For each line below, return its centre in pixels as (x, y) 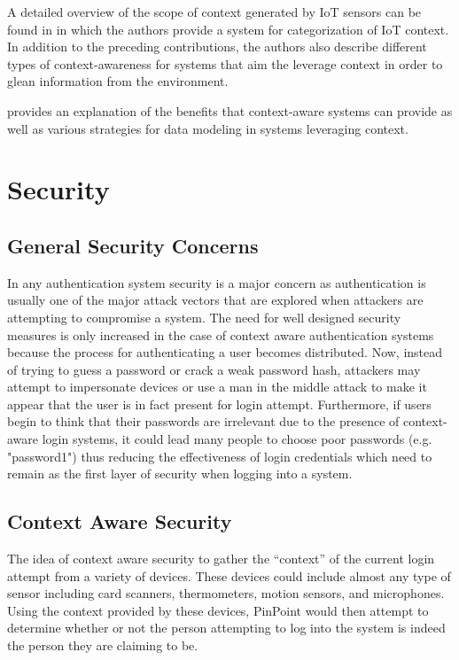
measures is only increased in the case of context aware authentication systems (221, 334)
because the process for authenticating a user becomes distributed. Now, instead (225, 352)
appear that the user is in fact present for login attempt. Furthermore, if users (219, 404)
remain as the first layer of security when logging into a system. (180, 474)
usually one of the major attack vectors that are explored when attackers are (215, 300)
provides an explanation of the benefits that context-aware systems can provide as (230, 110)
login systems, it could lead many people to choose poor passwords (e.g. (237, 439)
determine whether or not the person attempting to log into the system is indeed (226, 628)
